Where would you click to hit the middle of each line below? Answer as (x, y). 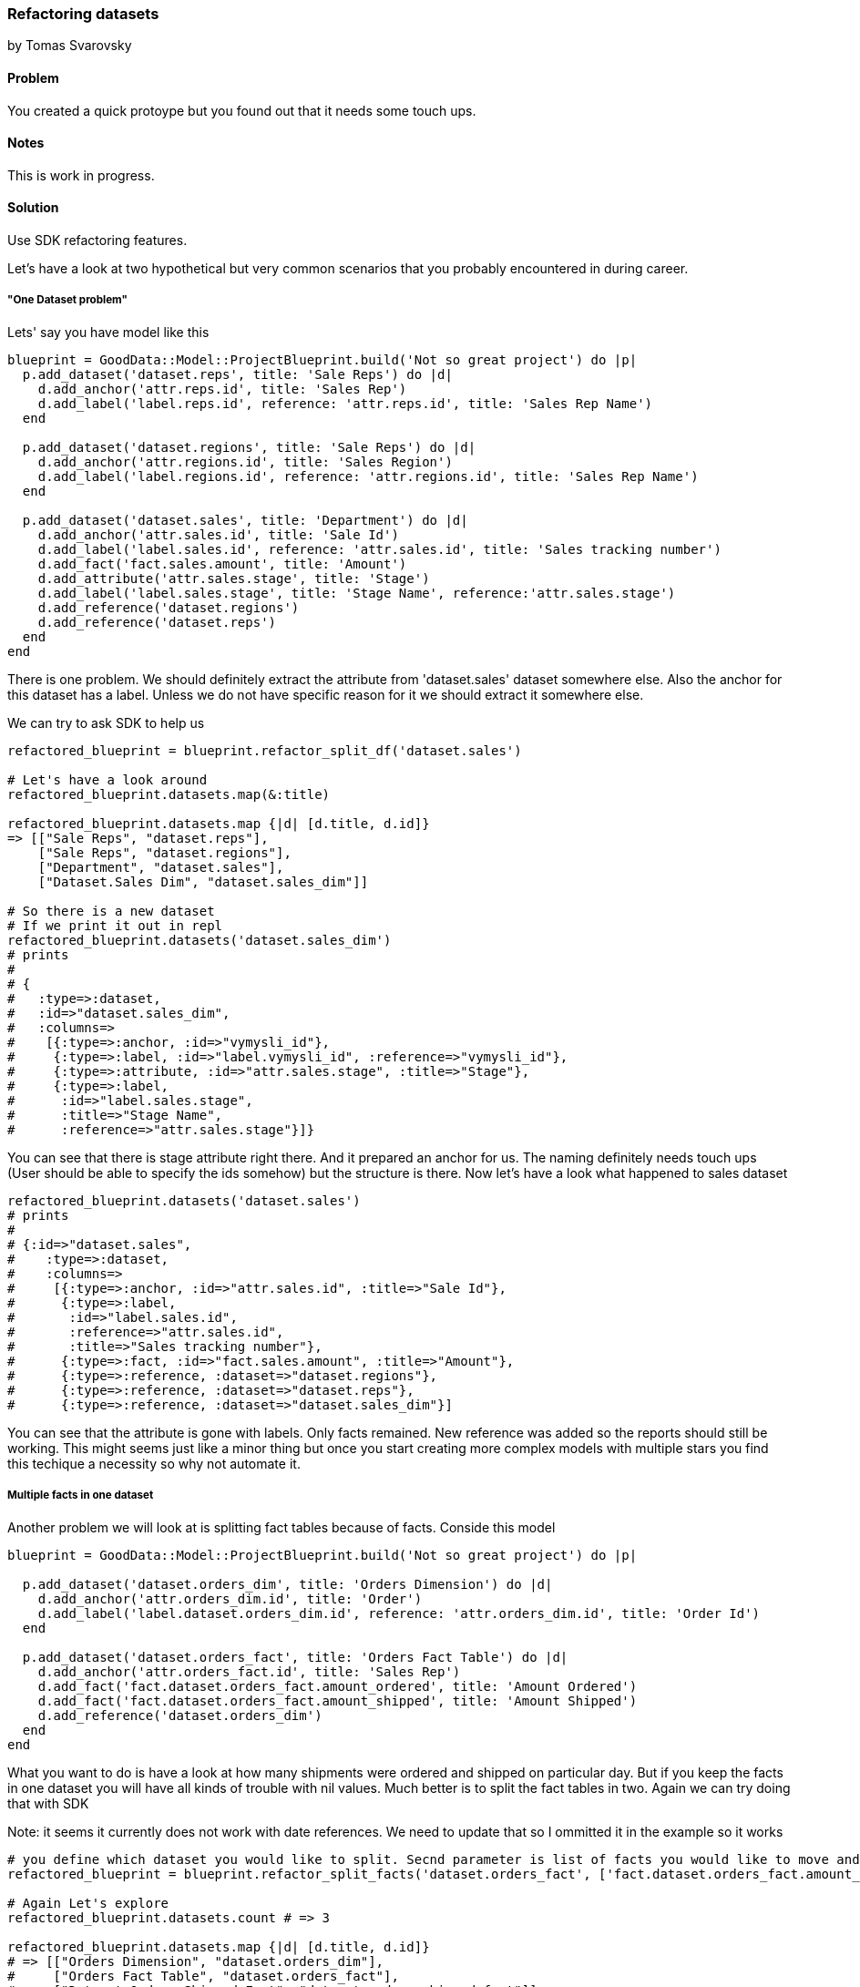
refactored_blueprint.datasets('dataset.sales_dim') (200, 940)
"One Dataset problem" (67, 300)
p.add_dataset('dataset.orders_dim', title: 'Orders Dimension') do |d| (287, 1584)
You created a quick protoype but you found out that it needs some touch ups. (242, 110)
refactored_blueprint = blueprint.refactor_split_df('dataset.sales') (265, 750)
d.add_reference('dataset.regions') (169, 607)
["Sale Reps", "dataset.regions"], (164, 852)
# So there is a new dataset (111, 911)
